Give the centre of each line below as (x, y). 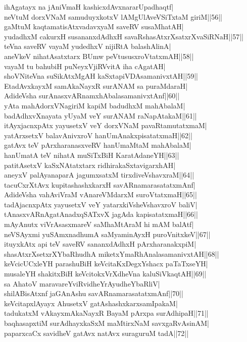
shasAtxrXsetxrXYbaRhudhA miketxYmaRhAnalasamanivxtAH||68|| (112, 253)
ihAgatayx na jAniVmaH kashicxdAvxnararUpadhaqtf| (89, 7)
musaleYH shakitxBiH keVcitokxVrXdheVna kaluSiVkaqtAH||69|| (105, 274)
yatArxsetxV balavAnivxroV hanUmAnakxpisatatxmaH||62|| (98, 135)
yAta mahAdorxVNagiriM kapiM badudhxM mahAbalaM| (95, 105)
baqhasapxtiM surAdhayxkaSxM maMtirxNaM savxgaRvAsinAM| (107, 323)
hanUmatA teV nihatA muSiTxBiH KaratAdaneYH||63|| (92, 155)
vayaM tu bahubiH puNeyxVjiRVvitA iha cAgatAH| (85, 66)
